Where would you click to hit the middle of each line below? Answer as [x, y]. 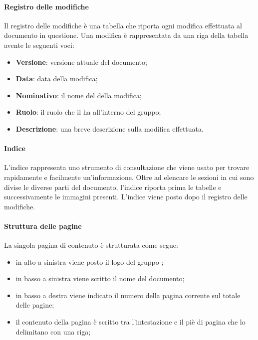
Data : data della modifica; [57, 79]
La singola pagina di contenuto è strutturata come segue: [91, 245]
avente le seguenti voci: [39, 45]
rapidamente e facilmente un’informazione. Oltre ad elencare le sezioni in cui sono [129, 177]
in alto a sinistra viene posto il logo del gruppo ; [90, 261]
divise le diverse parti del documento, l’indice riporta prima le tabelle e [113, 187]
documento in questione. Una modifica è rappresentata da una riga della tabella [126, 35]
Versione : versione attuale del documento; [81, 62]
